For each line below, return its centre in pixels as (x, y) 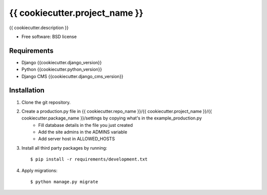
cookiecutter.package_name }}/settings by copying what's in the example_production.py (112, 118)
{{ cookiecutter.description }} (39, 28)
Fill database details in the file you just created (86, 125)
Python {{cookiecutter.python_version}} (62, 70)
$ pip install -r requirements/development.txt (89, 159)
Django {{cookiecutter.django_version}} (62, 62)
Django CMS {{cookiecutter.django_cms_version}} (72, 76)
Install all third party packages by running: (64, 148)
